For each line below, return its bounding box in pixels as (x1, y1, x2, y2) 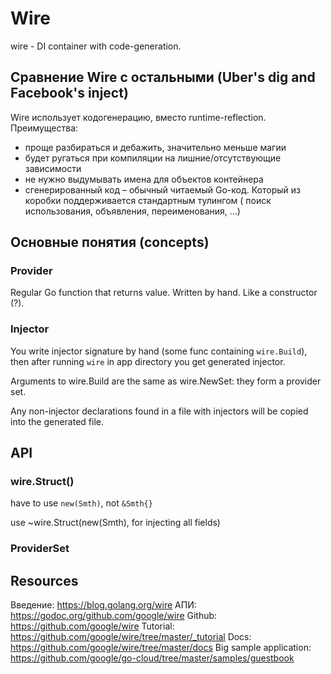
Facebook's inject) (10, 85, 129, 102)
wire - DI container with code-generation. (10, 40, 182, 52)
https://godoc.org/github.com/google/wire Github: (10, 610, 218, 622)
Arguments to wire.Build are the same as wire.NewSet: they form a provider (10, 375, 322, 387)
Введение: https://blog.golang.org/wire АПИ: (10, 599, 197, 611)
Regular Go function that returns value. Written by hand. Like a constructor (10, 287, 318, 299)
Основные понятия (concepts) (10, 234, 210, 251)
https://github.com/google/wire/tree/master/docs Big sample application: (10, 642, 312, 654)
